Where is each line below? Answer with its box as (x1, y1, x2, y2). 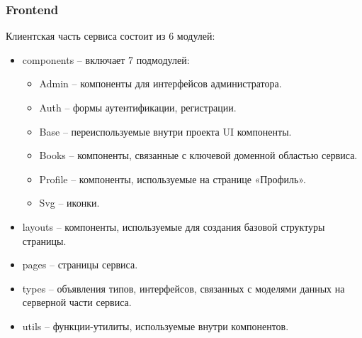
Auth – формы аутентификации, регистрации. (39, 100, 237, 114)
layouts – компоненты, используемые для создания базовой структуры (22, 219, 325, 234)
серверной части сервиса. (22, 295, 132, 310)
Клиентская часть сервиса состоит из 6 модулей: (6, 28, 215, 43)
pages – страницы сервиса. (22, 257, 138, 272)
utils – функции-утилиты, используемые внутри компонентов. (22, 318, 289, 333)
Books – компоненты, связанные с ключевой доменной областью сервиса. (39, 148, 358, 163)
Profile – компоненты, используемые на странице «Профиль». (39, 171, 306, 186)
